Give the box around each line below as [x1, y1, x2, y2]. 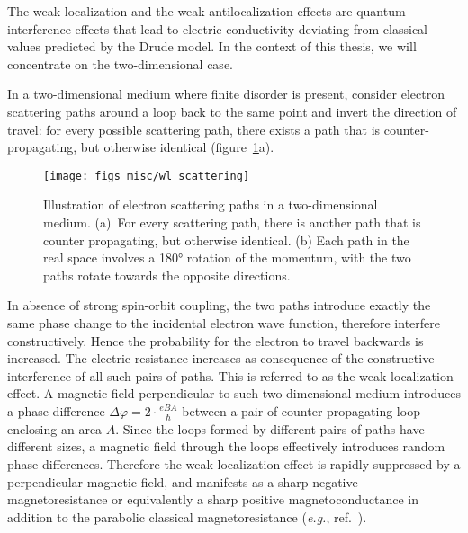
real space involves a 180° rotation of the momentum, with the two [43, 248, 411, 267]
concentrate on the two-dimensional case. [7, 54, 233, 73]
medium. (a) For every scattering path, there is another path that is [43, 213, 421, 231]
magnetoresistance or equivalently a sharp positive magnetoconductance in [7, 490, 418, 509]
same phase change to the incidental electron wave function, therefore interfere [7, 313, 440, 332]
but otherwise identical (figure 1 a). [80, 138, 274, 156]
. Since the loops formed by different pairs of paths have [115, 419, 425, 438]
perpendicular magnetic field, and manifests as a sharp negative [7, 472, 358, 491]
